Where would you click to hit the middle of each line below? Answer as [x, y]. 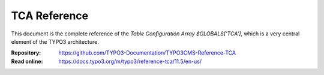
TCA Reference [50, 16]
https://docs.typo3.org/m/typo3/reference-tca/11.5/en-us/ [130, 61]
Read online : [27, 61]
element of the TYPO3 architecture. [55, 41]
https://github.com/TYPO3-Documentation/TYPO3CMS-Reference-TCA [147, 53]
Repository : [26, 53]
